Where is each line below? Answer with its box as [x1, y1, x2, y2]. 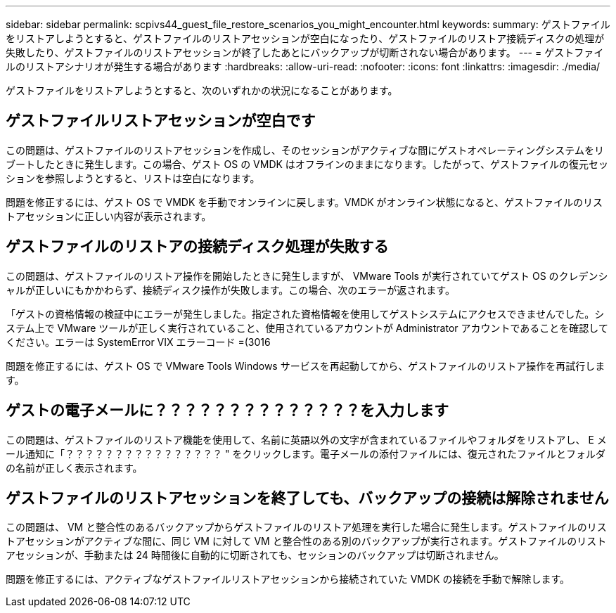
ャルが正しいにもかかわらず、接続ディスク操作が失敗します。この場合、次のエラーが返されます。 [6, 283, 455, 296]
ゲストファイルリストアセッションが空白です [6, 112, 316, 130]
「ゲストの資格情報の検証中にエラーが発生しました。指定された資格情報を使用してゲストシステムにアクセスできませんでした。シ [6, 307, 605, 320]
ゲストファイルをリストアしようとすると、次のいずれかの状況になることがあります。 [6, 84, 398, 96]
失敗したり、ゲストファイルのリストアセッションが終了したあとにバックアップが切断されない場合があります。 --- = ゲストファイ [6, 46, 604, 58]
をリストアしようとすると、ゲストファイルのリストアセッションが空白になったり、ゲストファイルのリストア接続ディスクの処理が [6, 32, 605, 44]
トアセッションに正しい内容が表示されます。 [6, 209, 212, 222]
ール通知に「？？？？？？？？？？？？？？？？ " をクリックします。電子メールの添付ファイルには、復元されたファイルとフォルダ [6, 447, 605, 460]
